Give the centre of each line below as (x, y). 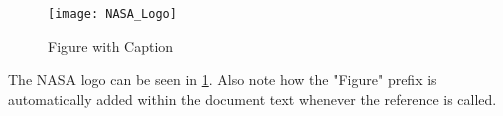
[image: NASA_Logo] (112, 14)
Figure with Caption (111, 45)
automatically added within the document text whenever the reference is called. (252, 98)
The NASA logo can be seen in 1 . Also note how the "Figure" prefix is (222, 79)
